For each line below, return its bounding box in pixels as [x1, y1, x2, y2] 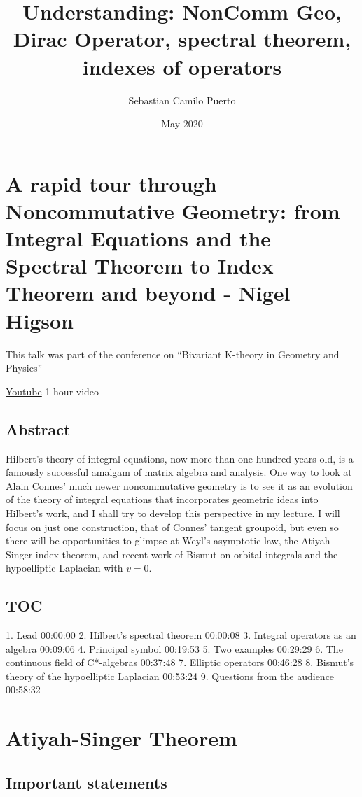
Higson [6, 306, 74, 334]
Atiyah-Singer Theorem [6, 724, 237, 752]
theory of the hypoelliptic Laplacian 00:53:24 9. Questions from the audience [6, 668, 335, 683]
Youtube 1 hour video [6, 383, 99, 398]
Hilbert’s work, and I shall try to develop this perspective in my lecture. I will [6, 505, 340, 520]
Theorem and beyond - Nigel [6, 278, 291, 307]
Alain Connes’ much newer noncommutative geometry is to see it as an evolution [6, 478, 353, 493]
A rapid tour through [6, 169, 217, 197]
